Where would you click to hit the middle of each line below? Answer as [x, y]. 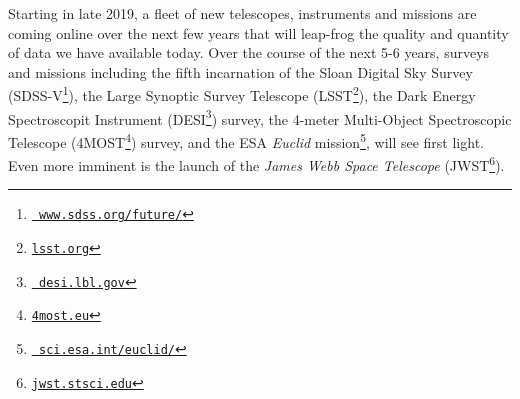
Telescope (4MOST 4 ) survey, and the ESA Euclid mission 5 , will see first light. [246, 140]
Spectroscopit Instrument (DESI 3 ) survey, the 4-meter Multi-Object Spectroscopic [260, 117]
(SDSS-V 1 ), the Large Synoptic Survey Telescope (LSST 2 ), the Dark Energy [242, 94]
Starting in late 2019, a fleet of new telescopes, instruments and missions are [242, 13]
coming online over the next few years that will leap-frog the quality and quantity [258, 32]
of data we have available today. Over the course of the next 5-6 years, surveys [249, 52]
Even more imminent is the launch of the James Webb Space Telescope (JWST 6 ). [256, 163]
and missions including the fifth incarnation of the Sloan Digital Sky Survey [240, 71]
